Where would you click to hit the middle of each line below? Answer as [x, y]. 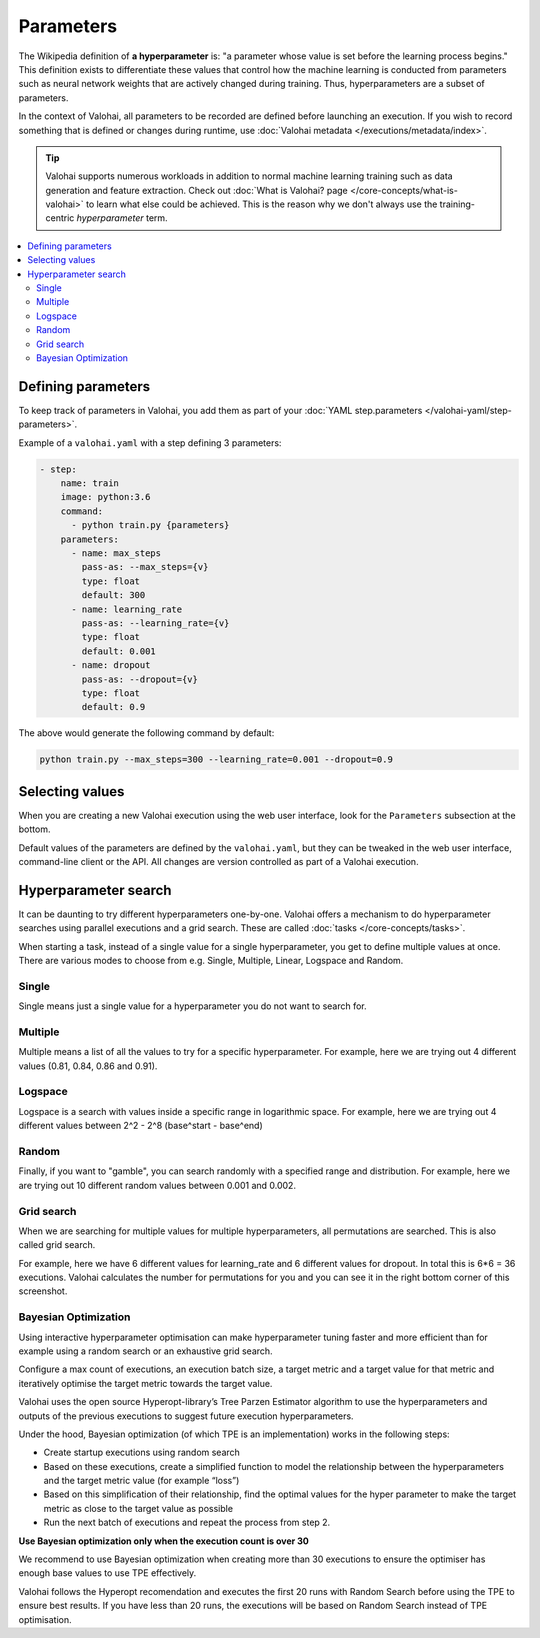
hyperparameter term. [122, 218]
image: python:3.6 [105, 497]
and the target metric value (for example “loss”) [141, 1481]
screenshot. [43, 1291]
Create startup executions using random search [141, 1452]
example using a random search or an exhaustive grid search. [146, 1351]
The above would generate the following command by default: [146, 733]
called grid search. [57, 1245]
